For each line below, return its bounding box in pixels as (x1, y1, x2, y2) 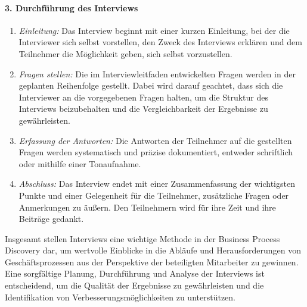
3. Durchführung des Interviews (5, 1, 138, 14)
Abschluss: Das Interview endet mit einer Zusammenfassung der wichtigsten (18, 177, 295, 190)
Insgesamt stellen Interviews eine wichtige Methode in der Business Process (5, 232, 280, 245)
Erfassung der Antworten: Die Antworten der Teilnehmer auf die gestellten (18, 134, 292, 146)
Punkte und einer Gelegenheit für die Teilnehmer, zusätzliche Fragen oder (18, 189, 289, 201)
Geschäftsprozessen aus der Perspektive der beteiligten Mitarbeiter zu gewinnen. (5, 255, 299, 268)
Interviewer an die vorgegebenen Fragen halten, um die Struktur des (18, 90, 268, 103)
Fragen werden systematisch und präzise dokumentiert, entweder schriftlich (18, 146, 293, 158)
